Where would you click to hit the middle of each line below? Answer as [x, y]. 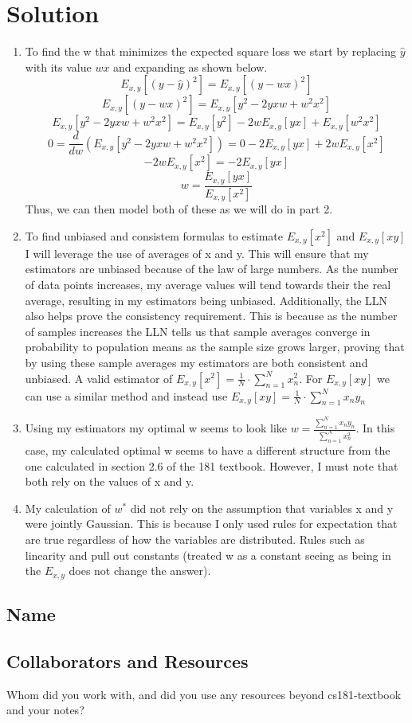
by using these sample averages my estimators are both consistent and [196, 362]
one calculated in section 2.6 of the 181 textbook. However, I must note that [212, 465]
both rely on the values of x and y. [110, 481]
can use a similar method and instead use [126, 395]
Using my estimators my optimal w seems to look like [156, 428]
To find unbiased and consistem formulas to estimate [154, 235]
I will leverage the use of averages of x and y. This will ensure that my [197, 253]
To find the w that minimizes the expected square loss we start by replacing [210, 51]
